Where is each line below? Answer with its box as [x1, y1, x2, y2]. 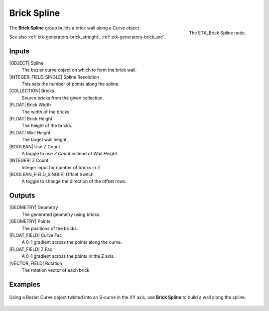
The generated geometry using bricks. [21, 211, 101, 217]
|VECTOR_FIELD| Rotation [9, 260, 62, 266]
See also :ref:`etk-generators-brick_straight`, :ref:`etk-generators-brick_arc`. [9, 34, 166, 40]
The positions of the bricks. [21, 225, 78, 231]
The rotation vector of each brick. [21, 267, 91, 273]
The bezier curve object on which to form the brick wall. [21, 67, 137, 73]
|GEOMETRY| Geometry [9, 205, 58, 210]
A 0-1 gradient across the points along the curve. [21, 239, 122, 245]
